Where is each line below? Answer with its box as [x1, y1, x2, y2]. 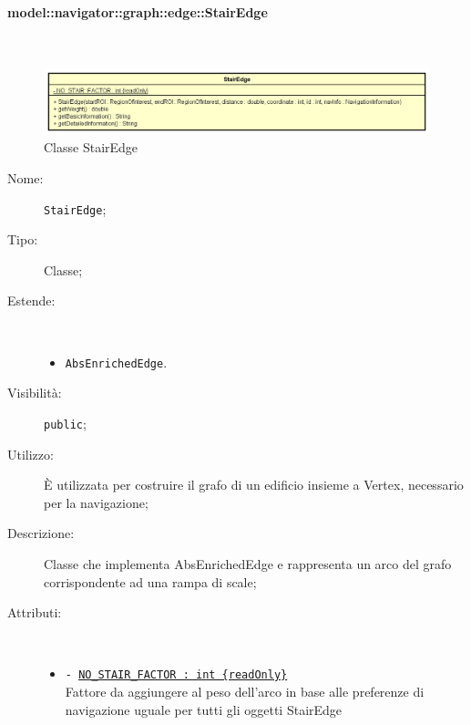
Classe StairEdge [44, 138, 138, 157]
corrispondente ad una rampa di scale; [44, 572, 257, 591]
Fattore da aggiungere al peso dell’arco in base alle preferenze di [65, 681, 425, 700]
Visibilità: [7, 383, 62, 402]
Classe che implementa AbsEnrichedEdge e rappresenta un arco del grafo [44, 554, 452, 573]
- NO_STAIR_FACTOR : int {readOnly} [65, 668, 288, 682]
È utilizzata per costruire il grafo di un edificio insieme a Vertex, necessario [44, 475, 464, 494]
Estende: [7, 291, 56, 310]
